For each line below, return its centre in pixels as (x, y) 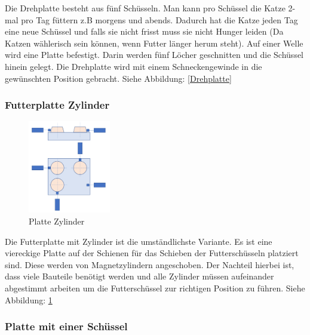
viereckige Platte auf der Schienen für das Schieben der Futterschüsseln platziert (152, 253)
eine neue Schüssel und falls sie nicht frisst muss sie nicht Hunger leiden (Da (144, 31)
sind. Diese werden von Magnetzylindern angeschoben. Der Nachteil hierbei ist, (150, 264)
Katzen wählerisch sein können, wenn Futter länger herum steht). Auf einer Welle (154, 43)
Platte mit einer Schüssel (66, 326)
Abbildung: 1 (29, 299)
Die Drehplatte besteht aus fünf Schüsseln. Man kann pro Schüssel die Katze (145, 8)
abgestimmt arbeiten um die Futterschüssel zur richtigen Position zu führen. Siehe (155, 288)
